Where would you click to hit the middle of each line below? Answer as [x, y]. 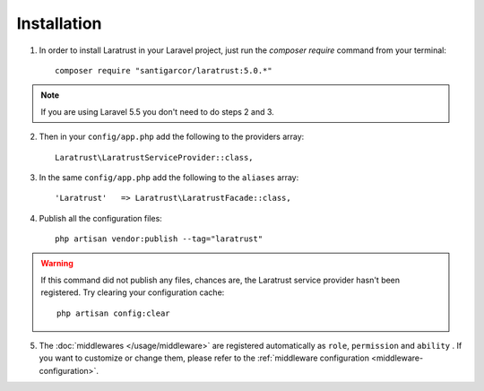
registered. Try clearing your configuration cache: [133, 292]
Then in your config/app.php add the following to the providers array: [172, 137]
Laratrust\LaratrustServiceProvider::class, [155, 157]
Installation [59, 23]
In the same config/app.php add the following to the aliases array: [169, 177]
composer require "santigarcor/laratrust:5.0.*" [164, 70]
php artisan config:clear [113, 313]
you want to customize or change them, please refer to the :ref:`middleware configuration [204, 358]
